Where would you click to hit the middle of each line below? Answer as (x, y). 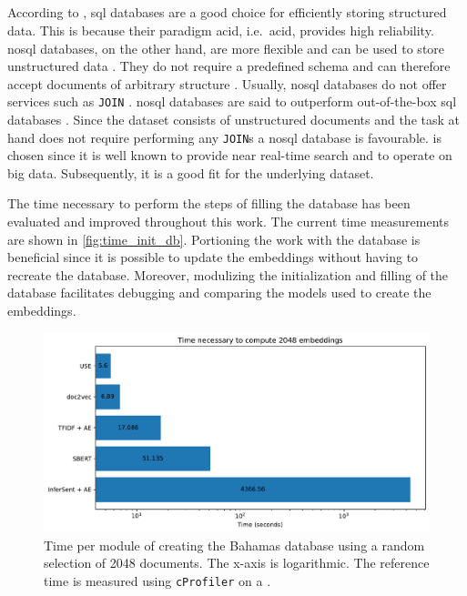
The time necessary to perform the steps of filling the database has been (209, 203)
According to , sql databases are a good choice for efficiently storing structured (227, 12)
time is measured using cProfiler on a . (157, 581)
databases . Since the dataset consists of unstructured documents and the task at (233, 120)
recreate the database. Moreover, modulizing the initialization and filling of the (228, 274)
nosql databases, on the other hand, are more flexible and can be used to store (226, 48)
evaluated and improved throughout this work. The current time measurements (228, 222)
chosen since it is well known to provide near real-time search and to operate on (230, 155)
